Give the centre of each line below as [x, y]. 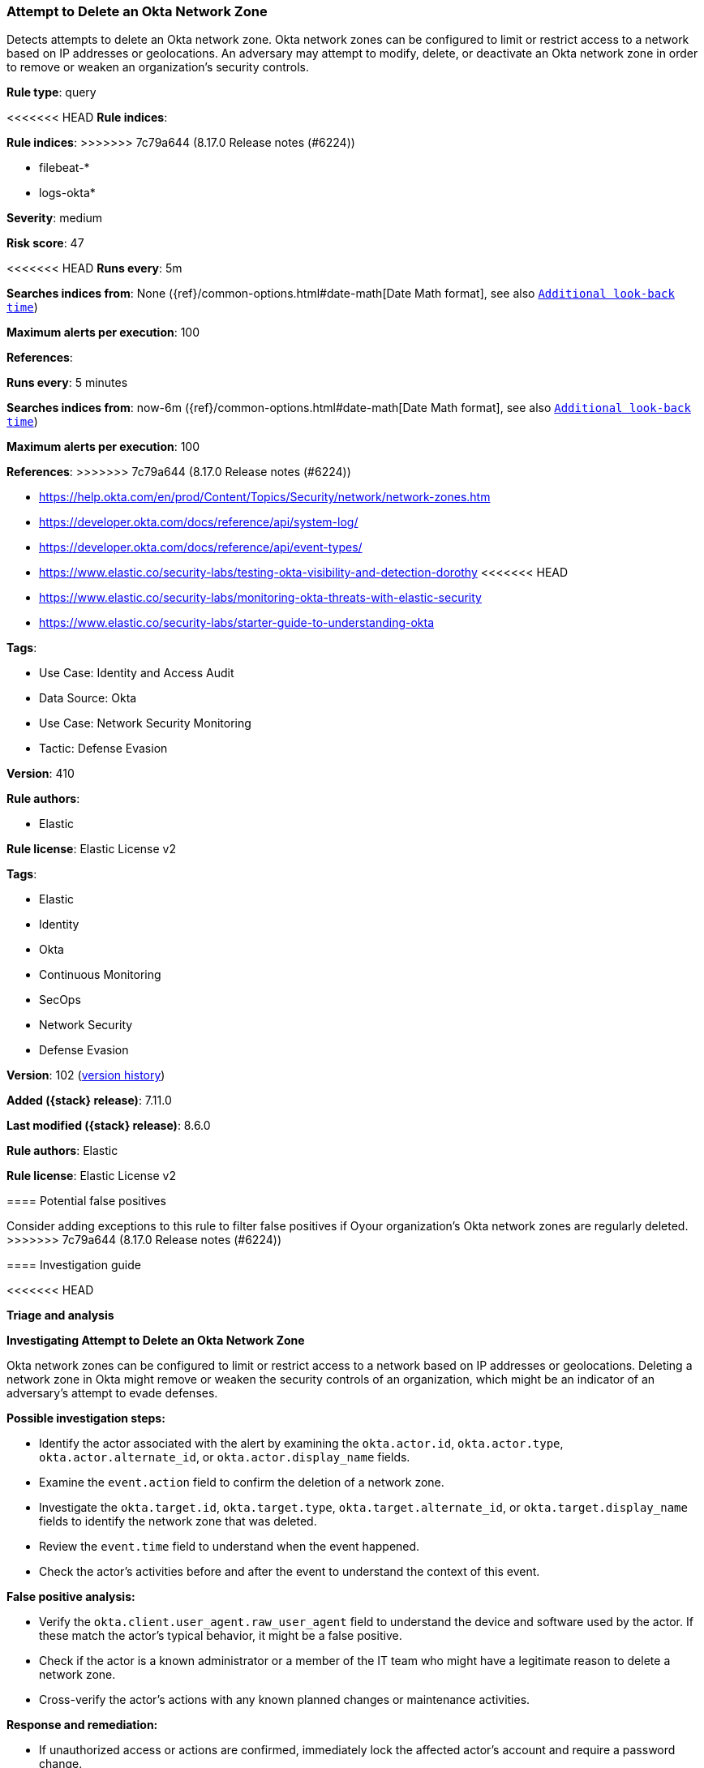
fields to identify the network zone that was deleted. [178, 1521]
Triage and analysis [60, 1315]
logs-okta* [67, 193]
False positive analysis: [71, 1597]
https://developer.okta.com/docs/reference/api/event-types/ [201, 547]
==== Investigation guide [74, 1265]
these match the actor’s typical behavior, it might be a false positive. [221, 1636]
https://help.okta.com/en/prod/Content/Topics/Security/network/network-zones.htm [265, 497]
